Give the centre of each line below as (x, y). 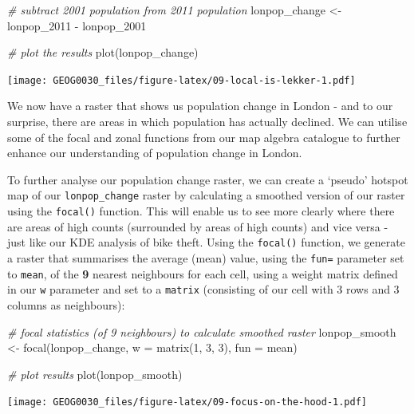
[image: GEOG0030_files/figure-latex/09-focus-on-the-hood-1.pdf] (187, 402)
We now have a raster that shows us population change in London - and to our (200, 106)
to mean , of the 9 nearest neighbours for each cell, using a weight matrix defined (203, 273)
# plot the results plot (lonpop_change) (103, 52)
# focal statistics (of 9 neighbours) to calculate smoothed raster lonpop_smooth (202, 331)
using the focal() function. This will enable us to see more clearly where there (201, 211)
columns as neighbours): (66, 304)
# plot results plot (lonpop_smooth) (95, 374)
